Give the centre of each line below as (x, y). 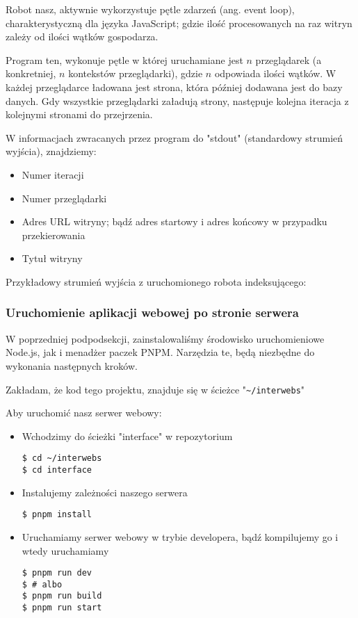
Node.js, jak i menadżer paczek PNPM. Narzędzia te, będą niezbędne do (160, 352)
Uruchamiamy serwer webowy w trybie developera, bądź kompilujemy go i (180, 536)
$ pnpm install (57, 515)
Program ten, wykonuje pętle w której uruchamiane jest (124, 59)
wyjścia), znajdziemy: (51, 151)
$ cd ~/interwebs (62, 458)
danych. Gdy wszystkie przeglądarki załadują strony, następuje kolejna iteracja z (177, 100)
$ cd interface (57, 470)
